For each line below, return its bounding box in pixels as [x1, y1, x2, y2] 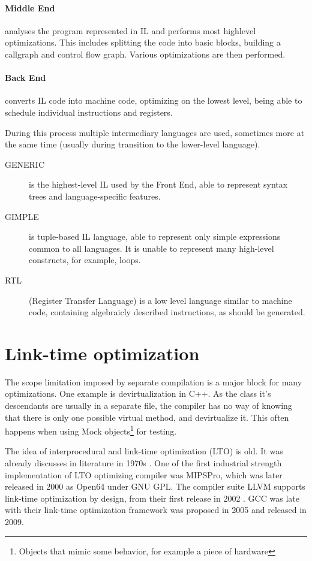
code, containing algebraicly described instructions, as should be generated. [29, 306, 305, 318]
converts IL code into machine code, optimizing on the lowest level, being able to [5, 94, 302, 107]
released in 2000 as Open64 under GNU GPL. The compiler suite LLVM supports [5, 480, 305, 493]
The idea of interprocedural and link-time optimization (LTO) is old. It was [5, 445, 283, 457]
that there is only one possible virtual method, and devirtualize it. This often [5, 411, 289, 423]
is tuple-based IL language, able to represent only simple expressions [29, 230, 281, 243]
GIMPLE [5, 210, 39, 222]
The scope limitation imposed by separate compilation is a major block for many [5, 375, 302, 388]
